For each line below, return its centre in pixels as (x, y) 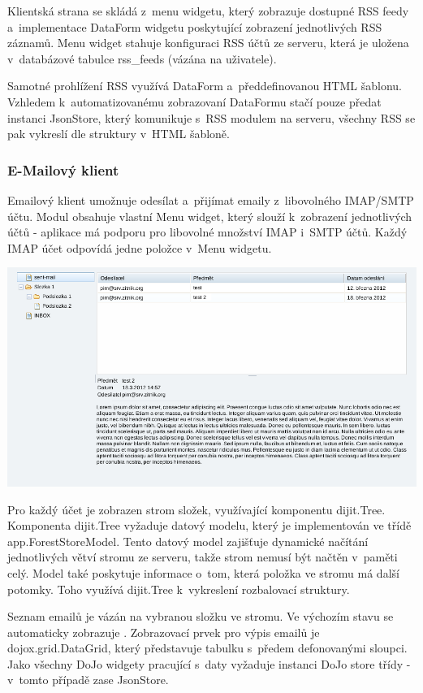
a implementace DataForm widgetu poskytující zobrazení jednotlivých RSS (195, 26)
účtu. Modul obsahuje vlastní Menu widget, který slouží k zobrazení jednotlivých (210, 216)
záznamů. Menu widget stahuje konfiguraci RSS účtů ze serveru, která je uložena (208, 43)
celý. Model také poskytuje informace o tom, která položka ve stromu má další (203, 572)
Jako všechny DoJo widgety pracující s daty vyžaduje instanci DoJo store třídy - (209, 663)
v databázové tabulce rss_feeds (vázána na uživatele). (142, 58)
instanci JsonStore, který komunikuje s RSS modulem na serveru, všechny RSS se (211, 117)
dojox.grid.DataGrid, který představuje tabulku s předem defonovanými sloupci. (207, 648)
